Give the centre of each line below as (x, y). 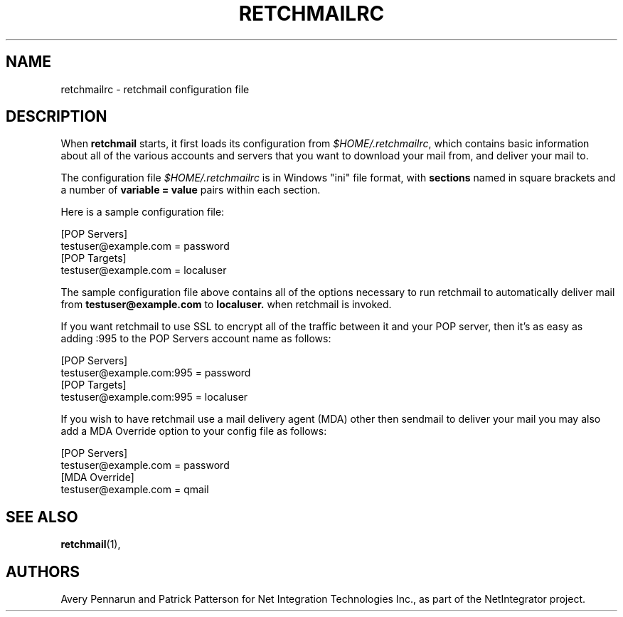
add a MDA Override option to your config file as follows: (194, 431)
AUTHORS (43, 571)
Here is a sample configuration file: (143, 212)
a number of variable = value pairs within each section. (191, 190)
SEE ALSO (42, 517)
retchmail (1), (91, 544)
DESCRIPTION (57, 117)
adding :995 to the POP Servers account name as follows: (196, 339)
